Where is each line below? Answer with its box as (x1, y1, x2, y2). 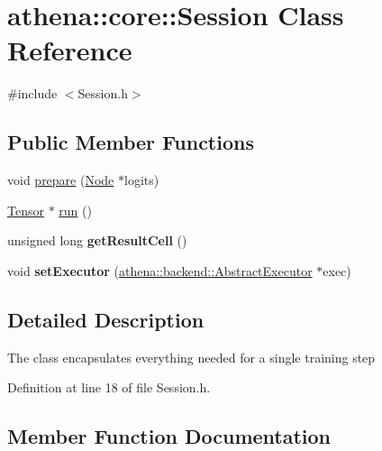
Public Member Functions (7, 128, 254, 156)
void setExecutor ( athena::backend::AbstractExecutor (7, 261, 313, 280)
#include (7, 84, 58, 103)
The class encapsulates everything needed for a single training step (7, 347, 376, 366)
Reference (7, 32, 132, 69)
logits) (124, 170, 159, 189)
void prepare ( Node (7, 170, 114, 189)
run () (59, 200, 92, 219)
